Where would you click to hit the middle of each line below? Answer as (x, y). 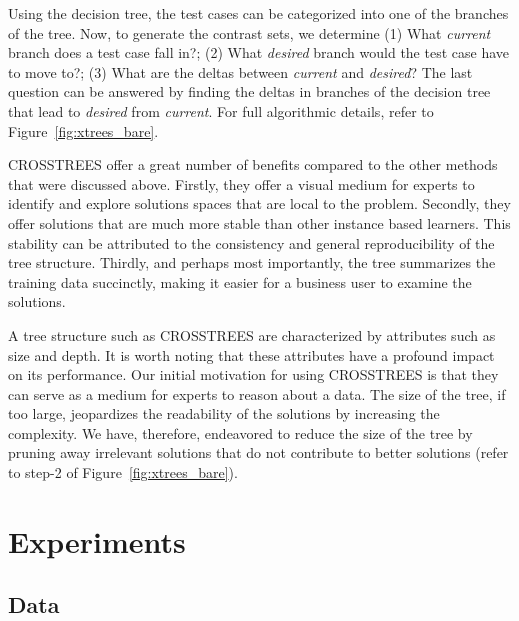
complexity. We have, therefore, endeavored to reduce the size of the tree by (240, 432)
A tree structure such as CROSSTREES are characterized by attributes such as (252, 334)
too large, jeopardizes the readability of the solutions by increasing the (224, 413)
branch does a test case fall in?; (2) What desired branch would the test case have (258, 52)
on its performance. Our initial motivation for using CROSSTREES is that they (253, 374)
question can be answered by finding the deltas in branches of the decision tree (249, 91)
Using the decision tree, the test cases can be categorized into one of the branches (258, 13)
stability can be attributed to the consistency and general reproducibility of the (251, 242)
